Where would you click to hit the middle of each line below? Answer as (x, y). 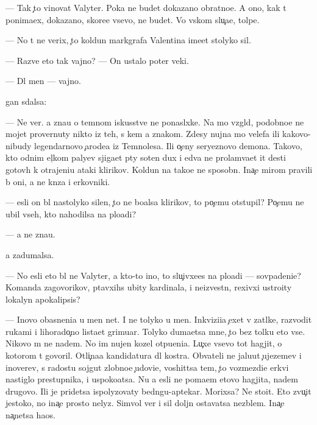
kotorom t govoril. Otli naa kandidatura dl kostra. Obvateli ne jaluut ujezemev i (154, 355)
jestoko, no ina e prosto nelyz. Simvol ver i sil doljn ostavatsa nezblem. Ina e (145, 403)
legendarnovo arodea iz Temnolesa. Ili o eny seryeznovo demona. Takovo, (168, 145)
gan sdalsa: (26, 101)
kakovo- (297, 134)
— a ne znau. (30, 234)
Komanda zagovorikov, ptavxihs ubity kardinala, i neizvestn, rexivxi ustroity (149, 287)
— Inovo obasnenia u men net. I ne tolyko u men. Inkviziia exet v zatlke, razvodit (159, 319)
